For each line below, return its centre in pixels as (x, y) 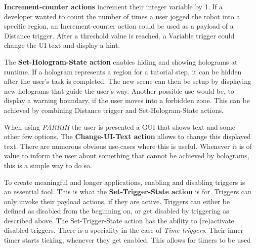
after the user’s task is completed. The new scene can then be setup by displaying (128, 81)
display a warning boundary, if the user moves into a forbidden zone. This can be (127, 100)
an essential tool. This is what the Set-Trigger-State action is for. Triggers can (128, 192)
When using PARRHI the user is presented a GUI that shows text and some (120, 126)
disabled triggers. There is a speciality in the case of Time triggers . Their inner (124, 230)
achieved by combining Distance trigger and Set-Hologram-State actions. (114, 110)
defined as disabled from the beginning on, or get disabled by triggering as (117, 211)
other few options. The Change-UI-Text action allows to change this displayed (128, 136)
